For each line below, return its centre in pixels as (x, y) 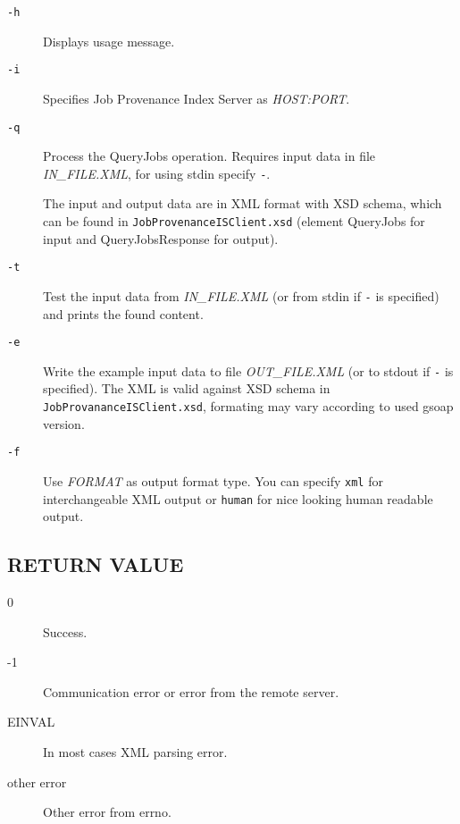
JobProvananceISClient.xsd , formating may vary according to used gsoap (248, 406)
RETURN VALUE (96, 564)
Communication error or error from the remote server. (191, 691)
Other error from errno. (107, 812)
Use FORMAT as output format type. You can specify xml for (213, 480)
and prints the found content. (123, 313)
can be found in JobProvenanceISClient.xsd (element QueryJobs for (234, 221)
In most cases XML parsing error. (135, 752)
